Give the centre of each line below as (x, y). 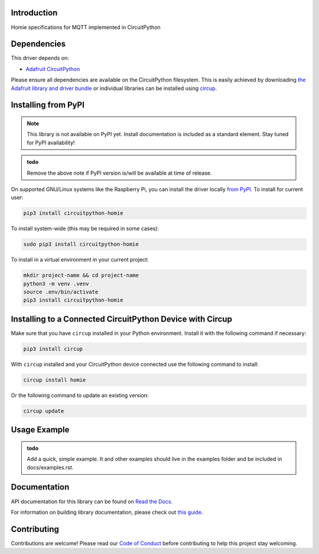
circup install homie (55, 380)
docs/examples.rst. (50, 467)
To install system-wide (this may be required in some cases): (85, 228)
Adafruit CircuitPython (53, 69)
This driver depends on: (40, 58)
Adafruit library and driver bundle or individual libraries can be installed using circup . (114, 88)
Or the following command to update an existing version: (80, 395)
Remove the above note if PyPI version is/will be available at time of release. (119, 173)
